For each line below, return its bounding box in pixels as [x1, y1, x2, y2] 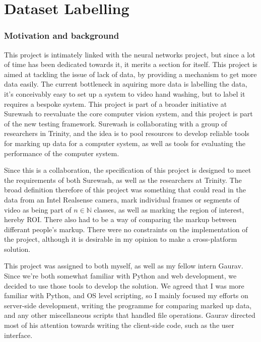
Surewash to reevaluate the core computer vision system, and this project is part [4, 108, 253, 119]
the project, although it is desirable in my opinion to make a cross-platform [4, 234, 237, 244]
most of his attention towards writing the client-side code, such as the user [4, 320, 234, 330]
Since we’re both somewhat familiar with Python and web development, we [4, 270, 237, 281]
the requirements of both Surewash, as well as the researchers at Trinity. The [4, 174, 242, 185]
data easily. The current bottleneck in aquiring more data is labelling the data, [4, 79, 247, 89]
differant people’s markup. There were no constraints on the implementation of [4, 224, 248, 234]
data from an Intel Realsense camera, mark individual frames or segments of [4, 194, 240, 204]
